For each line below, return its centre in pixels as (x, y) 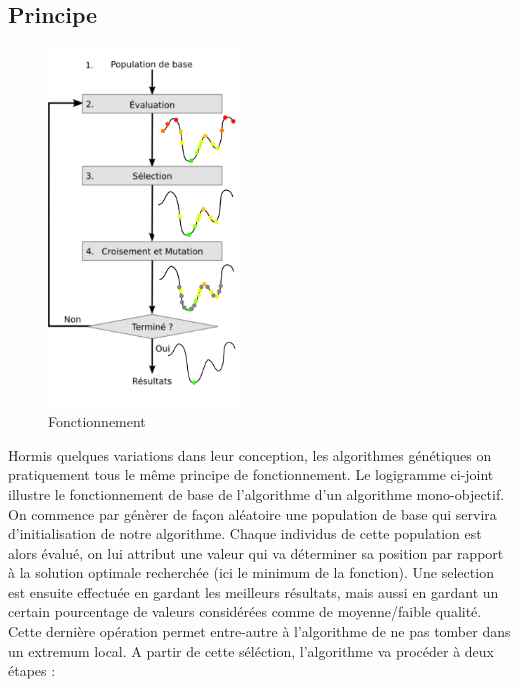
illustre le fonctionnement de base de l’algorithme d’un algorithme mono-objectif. (256, 493)
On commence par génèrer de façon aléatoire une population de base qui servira (252, 513)
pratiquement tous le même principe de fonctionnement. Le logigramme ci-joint (251, 474)
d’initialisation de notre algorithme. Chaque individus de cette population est (245, 533)
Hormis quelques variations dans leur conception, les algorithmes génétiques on (250, 454)
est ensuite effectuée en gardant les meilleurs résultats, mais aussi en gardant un (253, 591)
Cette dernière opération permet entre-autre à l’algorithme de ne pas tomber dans (259, 631)
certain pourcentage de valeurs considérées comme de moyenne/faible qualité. (245, 611)
